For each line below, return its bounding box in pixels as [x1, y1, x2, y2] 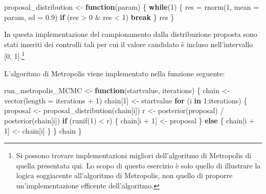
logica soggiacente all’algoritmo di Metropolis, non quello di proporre [16, 170, 233, 181]
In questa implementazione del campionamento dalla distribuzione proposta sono [4, 29, 257, 39]
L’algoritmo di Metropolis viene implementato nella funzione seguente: [4, 68, 225, 78]
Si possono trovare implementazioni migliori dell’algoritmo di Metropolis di [16, 150, 252, 161]
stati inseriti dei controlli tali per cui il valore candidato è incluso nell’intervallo [4, 38, 253, 49]
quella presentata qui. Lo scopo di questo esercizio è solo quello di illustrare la [16, 160, 261, 170]
